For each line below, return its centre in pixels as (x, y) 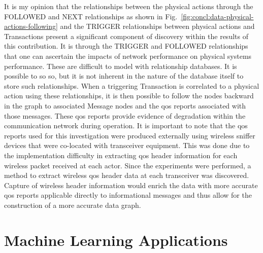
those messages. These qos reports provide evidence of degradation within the (125, 115)
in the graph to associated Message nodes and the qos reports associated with (125, 105)
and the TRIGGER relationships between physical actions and (157, 26)
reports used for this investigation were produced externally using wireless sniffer (130, 135)
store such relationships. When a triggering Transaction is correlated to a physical (132, 85)
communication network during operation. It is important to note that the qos (126, 125)
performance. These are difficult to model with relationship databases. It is (121, 66)
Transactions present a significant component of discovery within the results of (126, 36)
